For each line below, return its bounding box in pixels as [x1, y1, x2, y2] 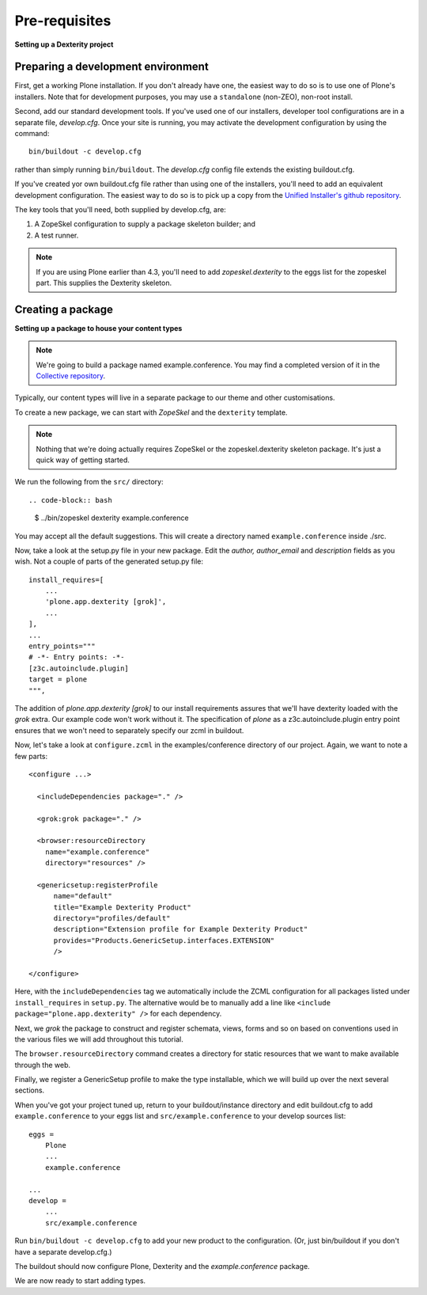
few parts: [14, 751, 48, 761]
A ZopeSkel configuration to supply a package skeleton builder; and [34, 219, 256, 229]
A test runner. [34, 230, 79, 240]
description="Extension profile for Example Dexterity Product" [53, 925, 308, 934]
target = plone [28, 675, 88, 684]
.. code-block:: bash [28, 496, 112, 504]
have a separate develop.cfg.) [14, 1247, 112, 1256]
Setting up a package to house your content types [14, 323, 183, 332]
